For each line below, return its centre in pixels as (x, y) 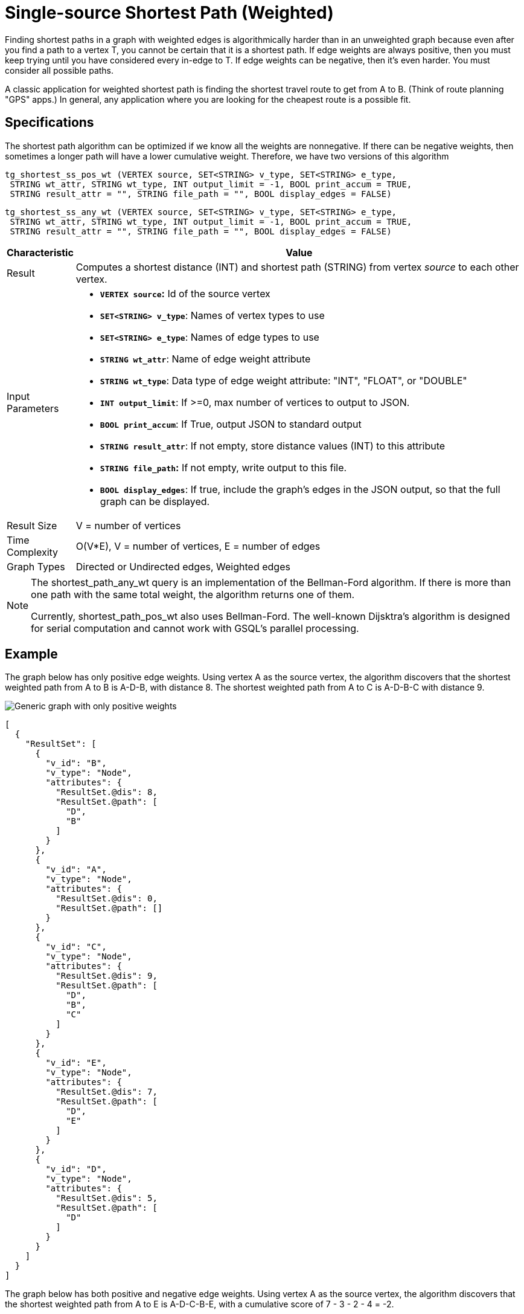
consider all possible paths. (59, 70)
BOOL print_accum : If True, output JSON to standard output (231, 424)
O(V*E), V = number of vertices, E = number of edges (198, 546)
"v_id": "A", (76, 870)
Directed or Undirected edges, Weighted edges (183, 566)
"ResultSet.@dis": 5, (107, 1198)
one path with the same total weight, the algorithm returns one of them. (193, 594)
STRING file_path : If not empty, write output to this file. (223, 467)
